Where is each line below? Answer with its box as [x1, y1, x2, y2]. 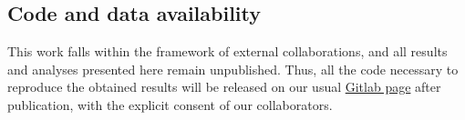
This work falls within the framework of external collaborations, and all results [7, 42, 448, 61]
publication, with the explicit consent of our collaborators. [7, 95, 333, 114]
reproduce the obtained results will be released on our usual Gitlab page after [7, 77, 441, 96]
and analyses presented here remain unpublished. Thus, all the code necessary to [7, 59, 459, 78]
